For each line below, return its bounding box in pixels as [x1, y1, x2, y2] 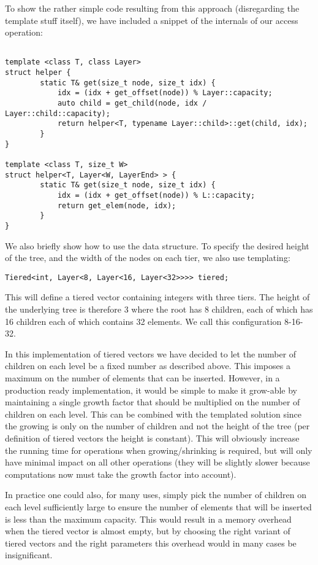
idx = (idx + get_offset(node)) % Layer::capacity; [57, 88, 273, 98]
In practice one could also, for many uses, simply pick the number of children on [5, 488, 307, 501]
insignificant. [5, 548, 53, 561]
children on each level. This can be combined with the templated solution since [5, 407, 302, 420]
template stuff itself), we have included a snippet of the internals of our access [5, 14, 298, 26]
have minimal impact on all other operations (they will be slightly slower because [5, 456, 310, 469]
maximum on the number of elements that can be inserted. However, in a [5, 372, 280, 384]
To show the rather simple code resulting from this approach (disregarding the [5, 2, 300, 14]
